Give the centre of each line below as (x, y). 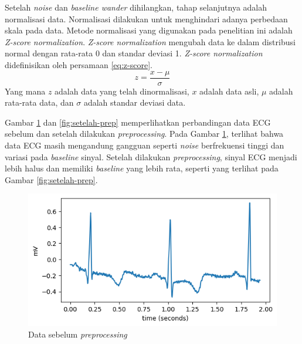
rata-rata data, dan (39, 102)
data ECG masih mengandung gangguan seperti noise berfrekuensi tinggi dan (145, 145)
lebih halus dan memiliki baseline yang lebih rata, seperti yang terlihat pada (142, 168)
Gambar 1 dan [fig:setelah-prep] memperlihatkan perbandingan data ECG (138, 122)
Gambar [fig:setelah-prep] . (51, 179)
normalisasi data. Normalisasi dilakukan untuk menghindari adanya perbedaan (146, 18)
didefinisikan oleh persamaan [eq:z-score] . (79, 64)
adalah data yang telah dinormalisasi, (122, 91)
